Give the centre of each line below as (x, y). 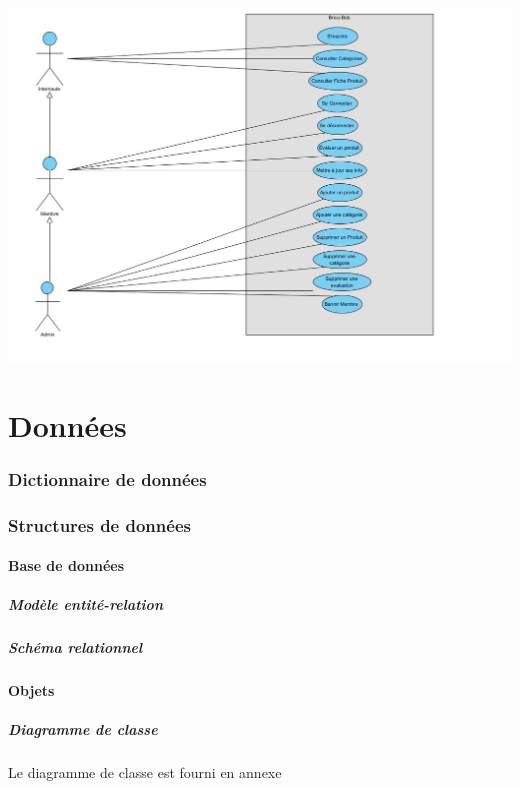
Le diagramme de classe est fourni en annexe (145, 772)
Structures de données (99, 524)
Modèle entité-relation (85, 604)
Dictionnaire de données (107, 478)
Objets (31, 690)
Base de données (66, 565)
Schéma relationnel (75, 647)
